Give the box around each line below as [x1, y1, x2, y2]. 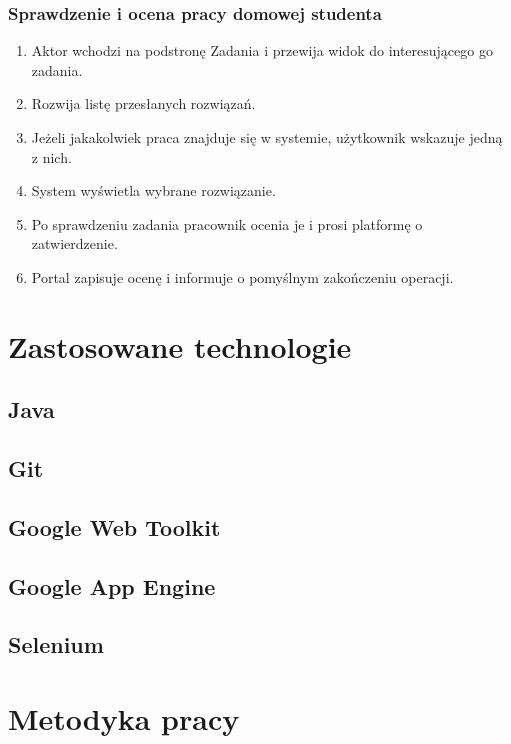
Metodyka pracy [8, 698, 240, 739]
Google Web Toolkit [8, 511, 221, 542]
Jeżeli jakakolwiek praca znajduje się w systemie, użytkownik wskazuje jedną [31, 127, 503, 147]
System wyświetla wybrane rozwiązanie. [31, 180, 276, 201]
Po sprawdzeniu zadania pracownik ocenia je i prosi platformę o [31, 213, 423, 234]
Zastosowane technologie [8, 325, 352, 366]
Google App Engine [8, 570, 216, 601]
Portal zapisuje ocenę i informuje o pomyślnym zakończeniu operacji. [31, 266, 454, 287]
